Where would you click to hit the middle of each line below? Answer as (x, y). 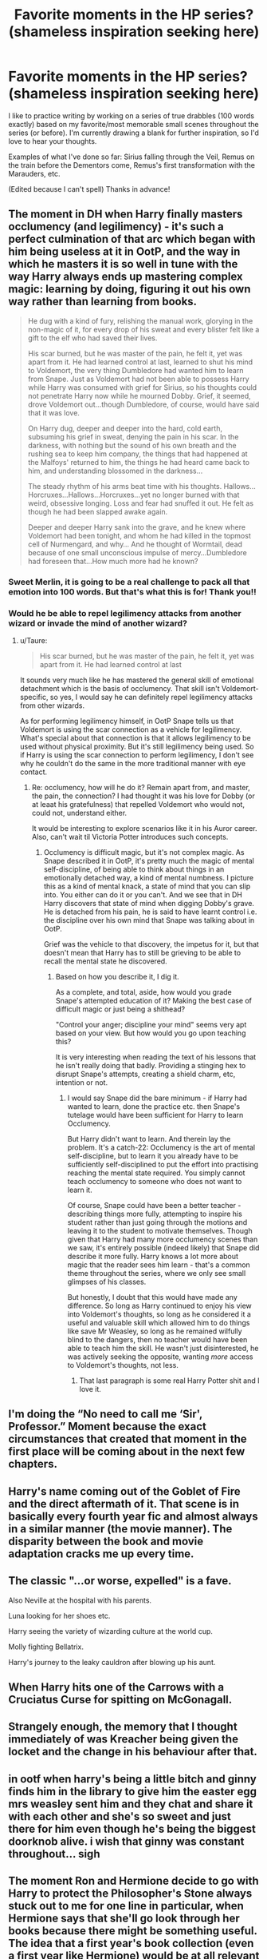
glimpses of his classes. (107, 1281)
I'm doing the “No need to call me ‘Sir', (106, 1415)
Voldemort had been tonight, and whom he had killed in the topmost (139, 535)
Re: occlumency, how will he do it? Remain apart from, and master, (141, 787)
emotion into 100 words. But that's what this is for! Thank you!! (132, 591)
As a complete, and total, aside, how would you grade (144, 991)
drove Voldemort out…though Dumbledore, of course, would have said (143, 404)
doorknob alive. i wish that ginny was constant (126, 1841)
